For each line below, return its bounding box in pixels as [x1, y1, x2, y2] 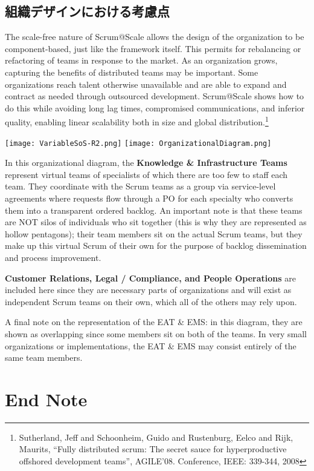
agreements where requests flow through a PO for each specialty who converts [5, 192, 293, 205]
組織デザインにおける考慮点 [5, 2, 170, 21]
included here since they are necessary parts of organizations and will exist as [5, 283, 292, 296]
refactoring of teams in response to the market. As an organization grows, [5, 54, 278, 67]
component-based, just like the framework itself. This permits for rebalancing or [5, 42, 301, 54]
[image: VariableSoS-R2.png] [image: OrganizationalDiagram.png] [5, 139, 272, 148]
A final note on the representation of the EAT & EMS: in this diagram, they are [5, 315, 303, 328]
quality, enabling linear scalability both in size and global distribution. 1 [5, 114, 269, 128]
